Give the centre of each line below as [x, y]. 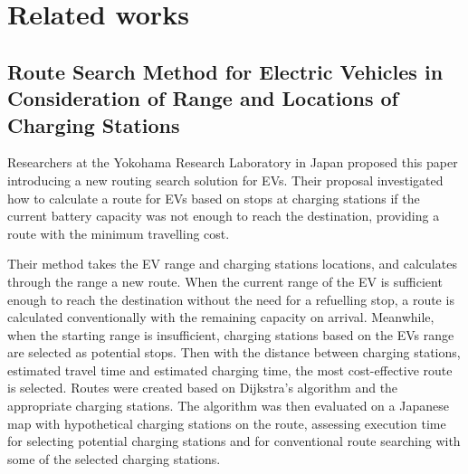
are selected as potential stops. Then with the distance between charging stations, [234, 352]
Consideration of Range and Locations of [203, 98]
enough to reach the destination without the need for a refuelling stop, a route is [231, 299]
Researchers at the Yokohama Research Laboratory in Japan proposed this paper [233, 162]
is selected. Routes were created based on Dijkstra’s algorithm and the [203, 388]
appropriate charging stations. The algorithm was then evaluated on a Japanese [228, 406]
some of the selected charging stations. [114, 458]
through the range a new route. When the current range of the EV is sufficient [225, 281]
